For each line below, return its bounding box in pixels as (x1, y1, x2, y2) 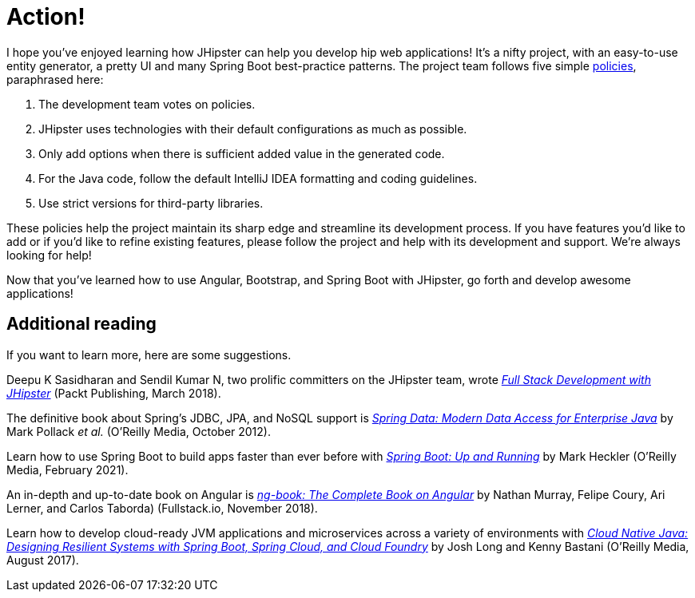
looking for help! (6, 248, 92, 262)
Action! (6, 3, 85, 30)
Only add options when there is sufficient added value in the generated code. (38, 146, 445, 160)
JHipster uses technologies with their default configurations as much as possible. (38, 121, 467, 136)
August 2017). (6, 552, 79, 567)
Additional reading (6, 314, 157, 335)
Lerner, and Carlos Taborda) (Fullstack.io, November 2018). (6, 501, 318, 515)
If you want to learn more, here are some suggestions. (6, 347, 292, 362)
